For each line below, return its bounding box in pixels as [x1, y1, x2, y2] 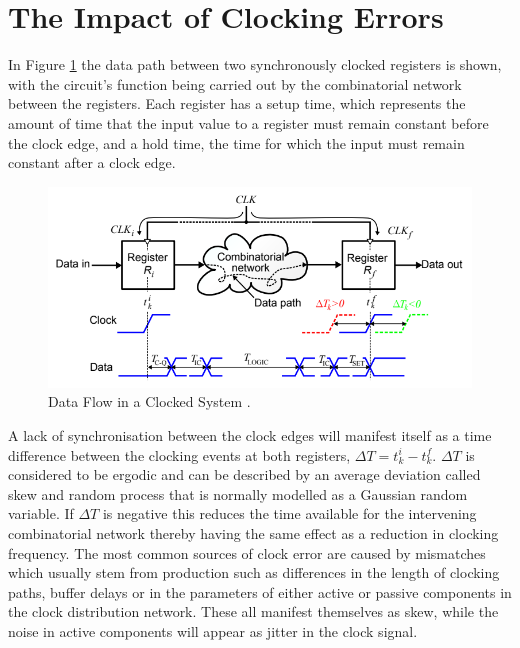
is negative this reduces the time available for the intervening [102, 503, 477, 524]
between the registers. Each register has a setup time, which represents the [8, 93, 466, 114]
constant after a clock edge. [8, 152, 176, 173]
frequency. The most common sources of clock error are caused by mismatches [8, 542, 486, 563]
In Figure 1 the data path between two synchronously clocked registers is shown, [8, 54, 502, 75]
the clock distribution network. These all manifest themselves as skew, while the [8, 601, 499, 622]
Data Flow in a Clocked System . [48, 391, 251, 412]
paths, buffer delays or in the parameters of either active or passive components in [8, 581, 512, 602]
